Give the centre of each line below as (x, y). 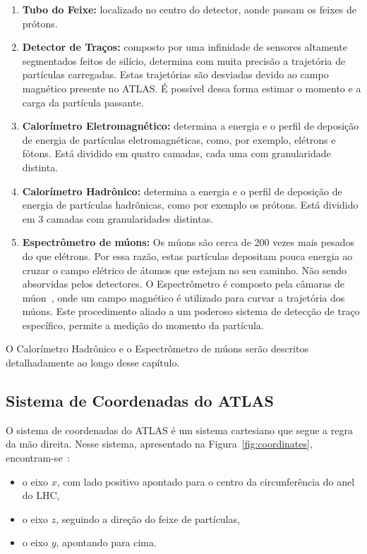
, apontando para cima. (106, 542)
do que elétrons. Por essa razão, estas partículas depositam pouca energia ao (187, 256)
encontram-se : (38, 458)
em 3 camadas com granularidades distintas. (118, 218)
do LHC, (41, 495)
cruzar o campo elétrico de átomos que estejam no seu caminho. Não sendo (185, 270)
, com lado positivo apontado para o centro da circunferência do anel (206, 481)
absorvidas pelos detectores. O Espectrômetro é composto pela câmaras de (183, 284)
